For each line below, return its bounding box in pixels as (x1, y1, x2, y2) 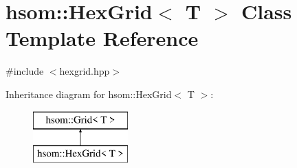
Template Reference (5, 24, 199, 52)
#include (5, 64, 44, 78)
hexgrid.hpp (59, 64, 110, 78)
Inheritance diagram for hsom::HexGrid (5, 86, 172, 101)
